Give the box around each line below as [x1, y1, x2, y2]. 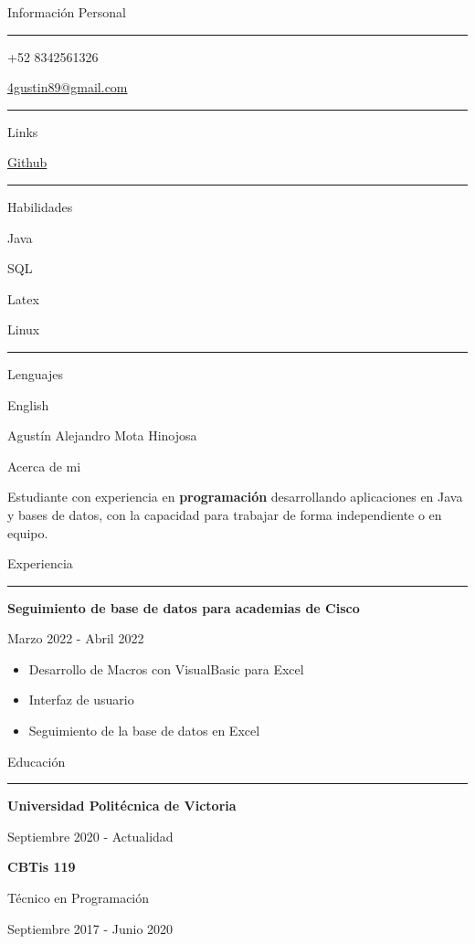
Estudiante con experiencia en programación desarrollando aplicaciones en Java [7, 487, 463, 506]
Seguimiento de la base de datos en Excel [28, 721, 260, 740]
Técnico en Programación [7, 888, 150, 907]
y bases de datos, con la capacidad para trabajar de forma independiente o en [7, 504, 442, 524]
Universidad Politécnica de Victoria [7, 796, 237, 815]
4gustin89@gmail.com [7, 78, 128, 97]
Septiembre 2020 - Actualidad [7, 826, 174, 845]
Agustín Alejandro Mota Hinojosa [7, 426, 197, 445]
